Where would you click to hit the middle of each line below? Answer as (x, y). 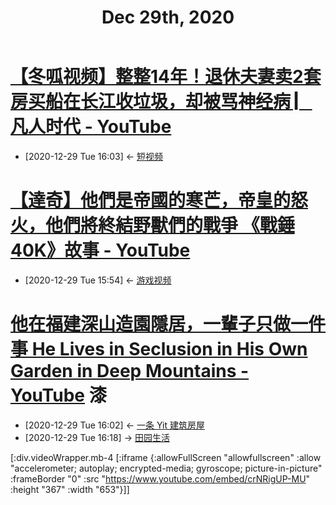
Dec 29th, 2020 (168, 17)
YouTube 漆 (58, 395)
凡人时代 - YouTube (91, 127)
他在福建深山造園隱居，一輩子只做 (151, 324)
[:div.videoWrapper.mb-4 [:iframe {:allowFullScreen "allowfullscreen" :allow (166, 457)
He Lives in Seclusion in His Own (169, 349)
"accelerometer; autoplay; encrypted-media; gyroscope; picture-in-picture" (166, 468)
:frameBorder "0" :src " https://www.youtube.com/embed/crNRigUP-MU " (160, 478)
